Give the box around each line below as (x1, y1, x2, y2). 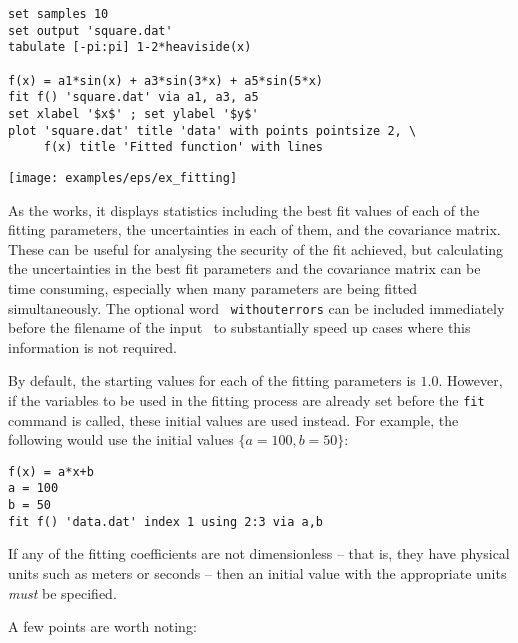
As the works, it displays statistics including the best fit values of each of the (8, 199, 480, 220)
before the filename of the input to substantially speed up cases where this (8, 317, 471, 338)
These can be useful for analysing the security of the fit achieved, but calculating (8, 238, 504, 259)
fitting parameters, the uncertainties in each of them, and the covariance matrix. (8, 219, 501, 240)
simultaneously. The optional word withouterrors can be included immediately (8, 297, 505, 318)
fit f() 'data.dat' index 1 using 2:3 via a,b (8, 514, 323, 529)
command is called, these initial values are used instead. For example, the (8, 409, 459, 430)
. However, (438, 370, 503, 391)
